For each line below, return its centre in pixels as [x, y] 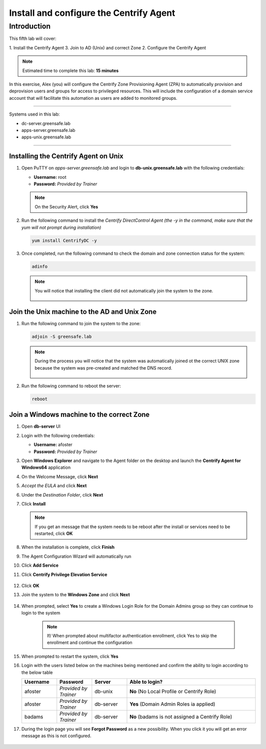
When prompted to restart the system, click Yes [70, 656]
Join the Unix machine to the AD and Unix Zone [83, 312]
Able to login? [146, 682]
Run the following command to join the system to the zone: [81, 323]
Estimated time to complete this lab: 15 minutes [71, 70]
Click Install [34, 503]
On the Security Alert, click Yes [66, 207]
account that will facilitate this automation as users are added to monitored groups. [93, 98]
